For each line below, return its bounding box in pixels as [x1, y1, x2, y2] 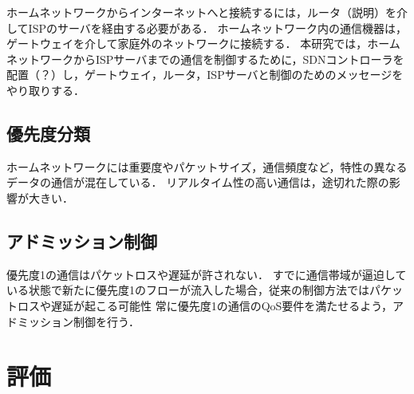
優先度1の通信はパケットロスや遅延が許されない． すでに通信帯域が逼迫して [6, 266, 407, 282]
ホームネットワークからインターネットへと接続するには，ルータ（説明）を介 [6, 4, 408, 20]
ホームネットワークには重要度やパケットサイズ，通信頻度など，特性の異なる [6, 158, 408, 175]
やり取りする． [6, 81, 85, 98]
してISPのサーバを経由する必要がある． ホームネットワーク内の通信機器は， [6, 19, 408, 36]
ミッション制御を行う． [17, 313, 140, 329]
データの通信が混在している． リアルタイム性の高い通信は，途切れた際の [6, 174, 389, 191]
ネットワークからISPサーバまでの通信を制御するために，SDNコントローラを [6, 50, 404, 67]
